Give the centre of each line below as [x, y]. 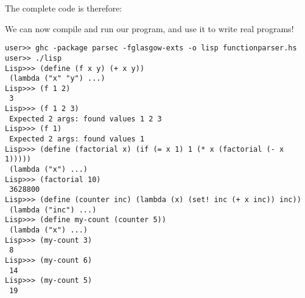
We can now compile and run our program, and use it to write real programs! [149, 28]
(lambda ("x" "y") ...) [57, 79]
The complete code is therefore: [64, 8]
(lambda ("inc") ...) [53, 210]
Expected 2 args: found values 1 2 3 [86, 119]
